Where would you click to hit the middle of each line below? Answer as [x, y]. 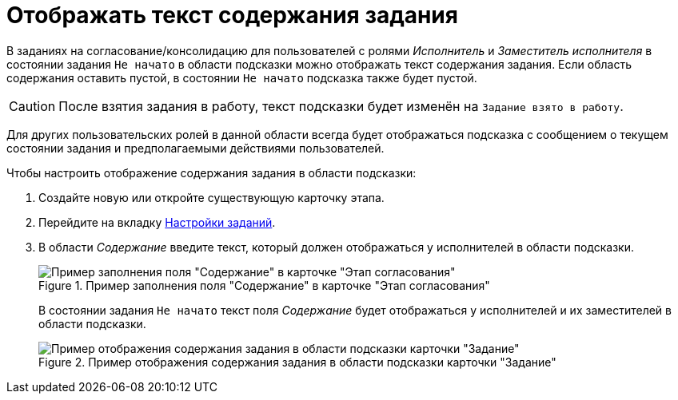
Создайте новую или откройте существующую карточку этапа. [211, 197]
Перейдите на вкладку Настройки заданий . [157, 222]
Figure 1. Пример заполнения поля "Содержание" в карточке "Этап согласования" [264, 285]
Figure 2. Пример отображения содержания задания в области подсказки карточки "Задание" [297, 362]
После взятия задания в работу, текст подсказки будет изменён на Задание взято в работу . [341, 106]
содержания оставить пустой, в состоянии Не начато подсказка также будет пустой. [242, 77]
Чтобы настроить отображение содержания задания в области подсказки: [211, 172]
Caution [32, 106]
